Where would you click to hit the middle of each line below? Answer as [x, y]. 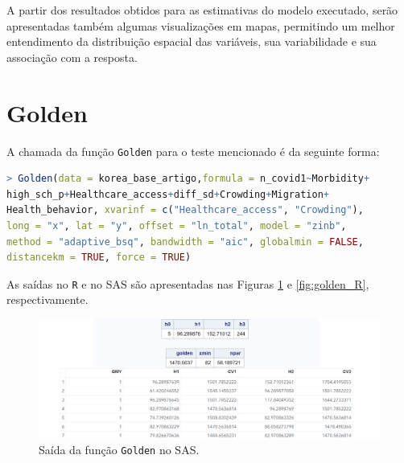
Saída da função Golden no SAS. [119, 450]
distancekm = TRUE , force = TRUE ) [99, 258]
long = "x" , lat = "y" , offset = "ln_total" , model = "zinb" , [177, 225]
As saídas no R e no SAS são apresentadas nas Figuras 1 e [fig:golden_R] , [188, 283]
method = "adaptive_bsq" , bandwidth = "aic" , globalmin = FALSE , [185, 242]
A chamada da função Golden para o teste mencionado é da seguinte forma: [193, 151]
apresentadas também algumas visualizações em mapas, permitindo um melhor [201, 25]
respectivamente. [47, 299]
